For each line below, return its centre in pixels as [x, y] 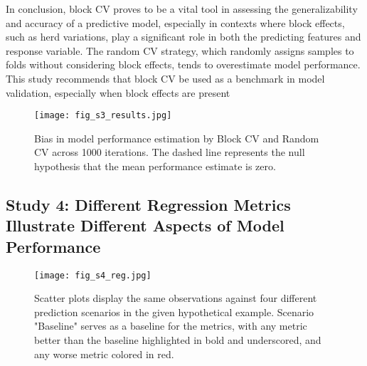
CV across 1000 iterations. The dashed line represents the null [170, 152]
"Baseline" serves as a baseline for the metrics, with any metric [171, 326]
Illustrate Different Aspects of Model [145, 225]
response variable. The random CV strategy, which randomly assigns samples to [180, 50]
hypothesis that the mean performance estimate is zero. [155, 166]
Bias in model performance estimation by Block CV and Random [177, 138]
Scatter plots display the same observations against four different [176, 298]
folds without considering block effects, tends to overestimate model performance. [183, 64]
